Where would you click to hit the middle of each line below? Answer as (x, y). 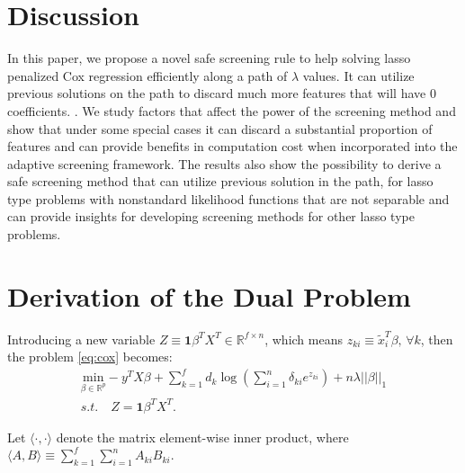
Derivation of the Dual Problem (209, 295)
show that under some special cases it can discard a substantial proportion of (220, 128)
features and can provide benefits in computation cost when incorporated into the (232, 146)
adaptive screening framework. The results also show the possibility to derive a (224, 163)
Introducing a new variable (81, 339)
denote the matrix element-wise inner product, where (202, 437)
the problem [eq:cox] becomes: (90, 357)
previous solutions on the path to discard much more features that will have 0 (222, 93)
